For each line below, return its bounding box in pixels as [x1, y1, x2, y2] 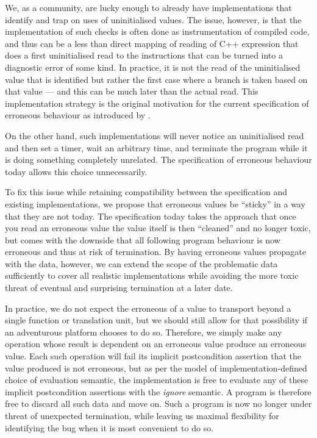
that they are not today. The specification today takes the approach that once [5, 209, 296, 222]
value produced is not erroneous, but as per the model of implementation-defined [5, 361, 307, 374]
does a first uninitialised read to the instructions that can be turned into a [5, 49, 283, 62]
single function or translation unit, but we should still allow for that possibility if [5, 314, 308, 326]
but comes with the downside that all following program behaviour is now [5, 233, 280, 246]
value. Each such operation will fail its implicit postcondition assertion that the [5, 350, 302, 362]
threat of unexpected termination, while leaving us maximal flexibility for [5, 409, 279, 422]
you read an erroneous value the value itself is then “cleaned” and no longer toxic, [5, 221, 311, 234]
